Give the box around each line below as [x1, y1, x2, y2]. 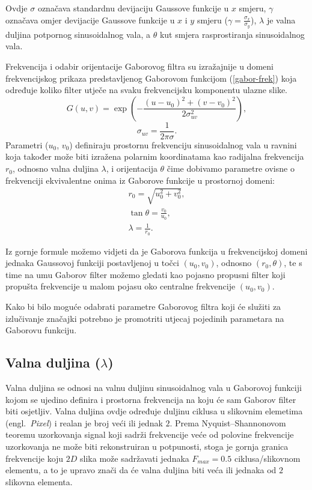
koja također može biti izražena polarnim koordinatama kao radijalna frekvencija [5, 150, 304, 163]
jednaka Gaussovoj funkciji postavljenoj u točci [5, 256, 179, 269]
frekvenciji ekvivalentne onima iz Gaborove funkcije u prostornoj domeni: [5, 174, 275, 186]
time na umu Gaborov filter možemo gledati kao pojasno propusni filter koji [5, 268, 286, 280]
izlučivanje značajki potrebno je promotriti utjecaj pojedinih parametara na [5, 312, 284, 324]
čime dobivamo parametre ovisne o [167, 162, 295, 175]
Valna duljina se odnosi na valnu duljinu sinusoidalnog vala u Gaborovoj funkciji [5, 381, 302, 393]
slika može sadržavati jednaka [80, 452, 189, 464]
